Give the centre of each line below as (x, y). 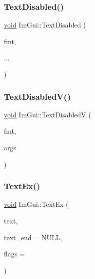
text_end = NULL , (33, 237)
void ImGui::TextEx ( (36, 204)
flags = (14, 254)
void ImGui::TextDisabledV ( (47, 114)
